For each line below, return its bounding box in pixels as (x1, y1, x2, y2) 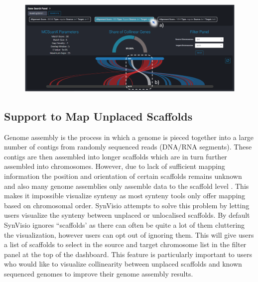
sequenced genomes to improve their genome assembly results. (4, 268, 193, 279)
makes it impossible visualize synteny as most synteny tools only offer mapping (4, 190, 246, 201)
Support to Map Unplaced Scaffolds (4, 108, 193, 124)
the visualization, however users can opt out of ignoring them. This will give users (4, 229, 254, 240)
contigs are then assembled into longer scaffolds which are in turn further (4, 151, 227, 161)
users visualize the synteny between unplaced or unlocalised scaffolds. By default (4, 210, 250, 220)
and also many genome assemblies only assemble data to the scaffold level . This (4, 180, 249, 191)
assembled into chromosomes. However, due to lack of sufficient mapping (4, 161, 225, 171)
